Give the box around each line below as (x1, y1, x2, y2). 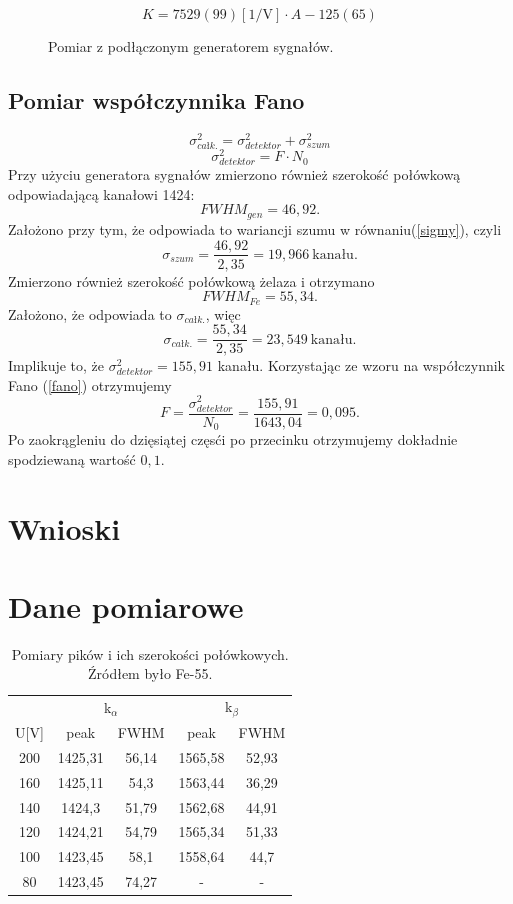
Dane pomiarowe (8, 585, 244, 626)
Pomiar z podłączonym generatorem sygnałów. (48, 36, 334, 56)
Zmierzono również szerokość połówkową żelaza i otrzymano (8, 270, 375, 291)
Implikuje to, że (8, 355, 105, 376)
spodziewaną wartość (8, 448, 136, 469)
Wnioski (8, 507, 121, 548)
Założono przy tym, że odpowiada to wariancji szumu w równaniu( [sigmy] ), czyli (8, 218, 502, 239)
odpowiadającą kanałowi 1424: (8, 183, 195, 204)
